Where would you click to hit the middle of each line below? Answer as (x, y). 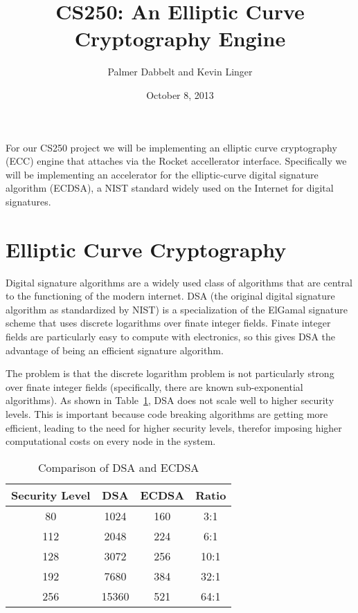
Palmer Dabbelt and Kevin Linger (180, 72)
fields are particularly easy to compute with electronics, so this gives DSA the (170, 336)
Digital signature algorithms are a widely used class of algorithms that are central (179, 282)
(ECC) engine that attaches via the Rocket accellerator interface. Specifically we (176, 161)
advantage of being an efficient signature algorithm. (115, 350)
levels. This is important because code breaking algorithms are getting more (167, 413)
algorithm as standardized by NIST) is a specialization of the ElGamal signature (177, 309)
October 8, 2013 (180, 94)
